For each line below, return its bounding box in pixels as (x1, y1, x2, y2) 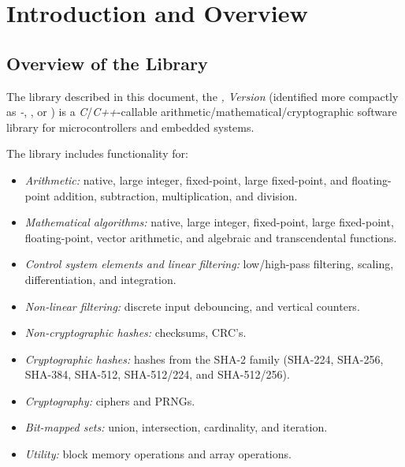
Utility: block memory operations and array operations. (24, 446, 292, 462)
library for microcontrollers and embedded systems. (6, 118, 255, 135)
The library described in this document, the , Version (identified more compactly (6, 88, 399, 104)
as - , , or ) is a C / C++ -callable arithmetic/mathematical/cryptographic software (6, 103, 397, 120)
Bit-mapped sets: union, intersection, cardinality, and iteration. (24, 419, 328, 435)
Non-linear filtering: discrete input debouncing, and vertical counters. (24, 297, 360, 314)
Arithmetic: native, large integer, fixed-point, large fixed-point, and (24, 171, 348, 188)
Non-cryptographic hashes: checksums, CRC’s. (24, 324, 247, 341)
